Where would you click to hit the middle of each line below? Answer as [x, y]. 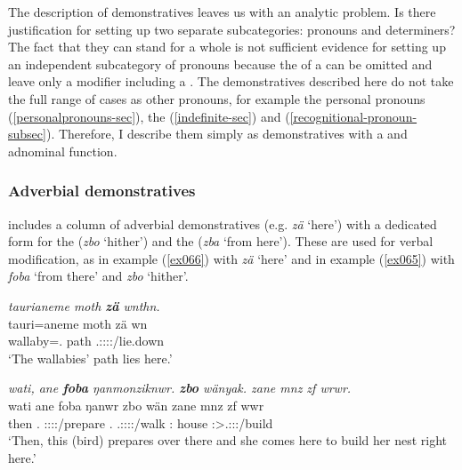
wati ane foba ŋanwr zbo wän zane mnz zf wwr [136, 405]
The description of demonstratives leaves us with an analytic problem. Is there [222, 12]
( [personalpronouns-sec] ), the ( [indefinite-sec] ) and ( [149, 116]
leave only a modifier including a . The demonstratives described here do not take [231, 81]
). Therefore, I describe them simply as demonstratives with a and [227, 134]
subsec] [27, 134]
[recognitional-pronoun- [353, 116]
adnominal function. [63, 151]
